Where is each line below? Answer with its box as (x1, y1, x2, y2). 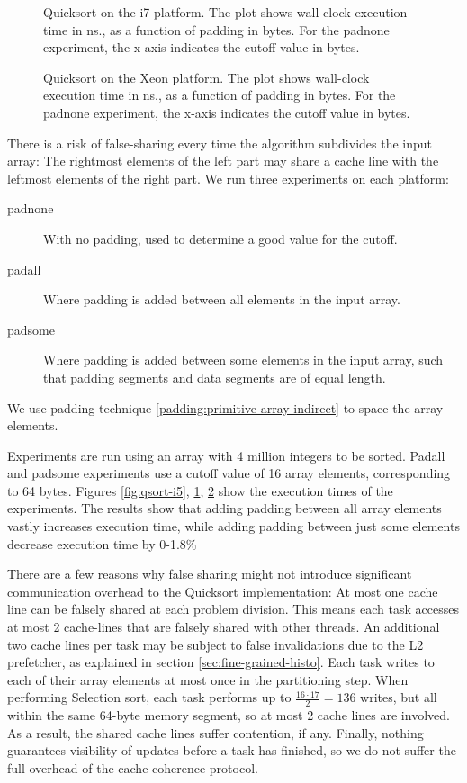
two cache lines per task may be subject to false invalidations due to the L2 (7, 634, 424, 653)
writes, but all (360, 688, 437, 706)
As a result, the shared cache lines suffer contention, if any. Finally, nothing (7, 723, 424, 742)
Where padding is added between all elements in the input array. (43, 290, 400, 309)
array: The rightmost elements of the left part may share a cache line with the (7, 151, 439, 170)
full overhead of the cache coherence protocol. (7, 759, 258, 778)
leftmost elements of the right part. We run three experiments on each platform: (7, 168, 449, 187)
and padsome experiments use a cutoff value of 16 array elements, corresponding (7, 463, 451, 482)
